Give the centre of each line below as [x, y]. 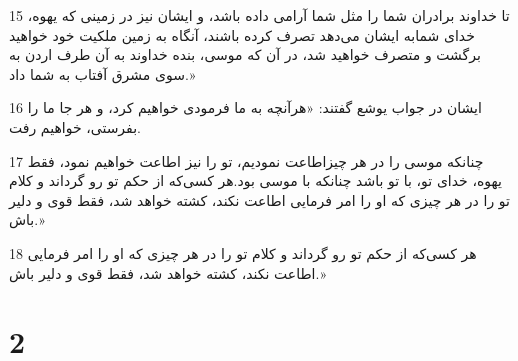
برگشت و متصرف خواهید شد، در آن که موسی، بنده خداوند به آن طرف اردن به [245, 54]
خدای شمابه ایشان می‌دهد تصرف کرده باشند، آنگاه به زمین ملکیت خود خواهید [242, 34]
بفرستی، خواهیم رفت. [75, 126]
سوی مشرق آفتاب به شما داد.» [102, 73]
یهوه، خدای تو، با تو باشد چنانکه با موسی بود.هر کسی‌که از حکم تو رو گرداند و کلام [255, 180]
